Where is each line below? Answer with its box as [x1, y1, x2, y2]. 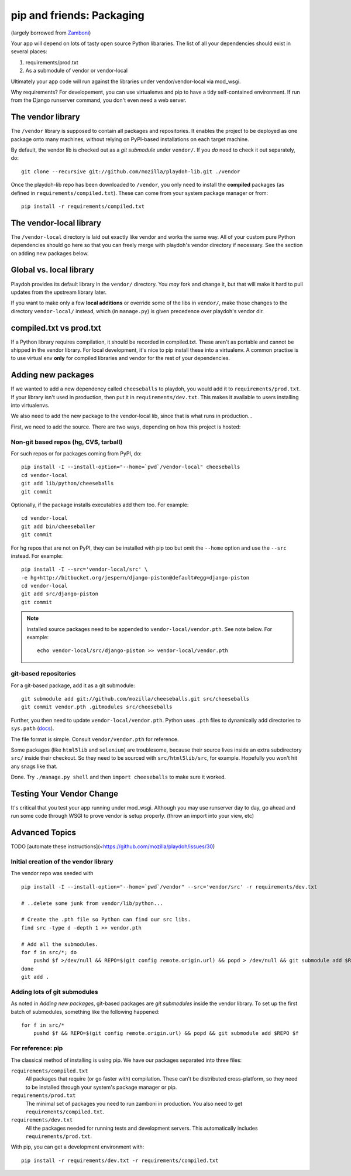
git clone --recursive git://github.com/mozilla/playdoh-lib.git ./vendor [21, 168, 240, 175]
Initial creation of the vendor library [11, 858, 113, 866]
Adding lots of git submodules [11, 988, 99, 996]
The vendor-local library [11, 218, 102, 228]
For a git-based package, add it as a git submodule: [11, 682, 135, 689]
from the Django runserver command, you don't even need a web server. [11, 97, 187, 104]
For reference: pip [11, 1044, 63, 1052]
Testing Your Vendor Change [11, 788, 119, 798]
